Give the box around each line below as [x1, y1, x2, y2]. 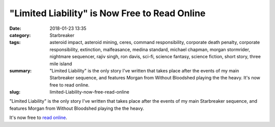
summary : [9, 67, 32, 73]
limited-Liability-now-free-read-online [49, 89, 129, 95]
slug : [9, 89, 20, 95]
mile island [49, 61, 72, 67]
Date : [9, 25, 21, 31]
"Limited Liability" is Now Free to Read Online [9, 8, 206, 19]
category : [9, 32, 31, 38]
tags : [9, 39, 21, 46]
